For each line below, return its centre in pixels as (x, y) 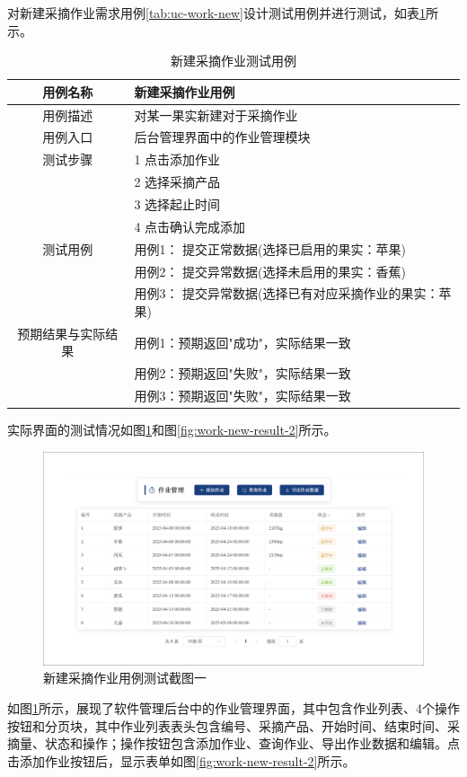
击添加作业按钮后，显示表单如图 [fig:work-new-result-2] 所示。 (181, 760)
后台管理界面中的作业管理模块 (222, 137)
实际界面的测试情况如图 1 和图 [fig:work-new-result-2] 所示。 (172, 430)
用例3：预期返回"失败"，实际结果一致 (242, 396)
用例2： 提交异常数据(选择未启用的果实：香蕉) (270, 271)
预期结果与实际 (62, 333)
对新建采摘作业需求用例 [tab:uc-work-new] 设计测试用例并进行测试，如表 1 (216, 13)
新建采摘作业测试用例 (233, 61)
